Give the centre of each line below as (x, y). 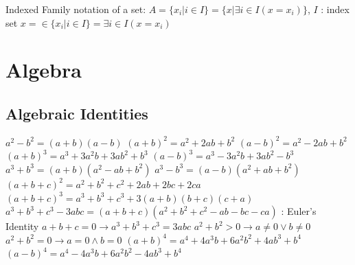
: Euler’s (299, 211)
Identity (22, 226)
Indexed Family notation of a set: (76, 9)
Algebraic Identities (77, 113)
